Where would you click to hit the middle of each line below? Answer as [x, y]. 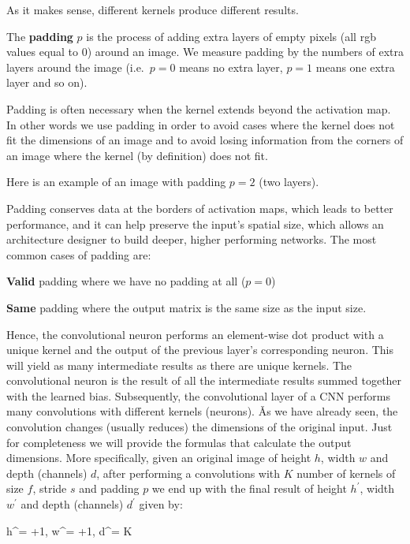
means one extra [355, 67]
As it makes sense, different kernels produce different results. [153, 9]
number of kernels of [346, 473]
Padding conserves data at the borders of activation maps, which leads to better [200, 208]
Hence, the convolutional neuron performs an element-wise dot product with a [195, 334]
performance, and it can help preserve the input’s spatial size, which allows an [195, 224]
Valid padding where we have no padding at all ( [126, 281]
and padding [109, 488]
